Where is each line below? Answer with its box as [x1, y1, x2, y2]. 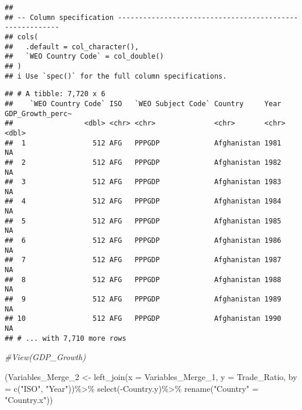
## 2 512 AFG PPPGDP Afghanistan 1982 [5, 158, 282, 167]
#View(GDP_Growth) [5, 351, 86, 363]
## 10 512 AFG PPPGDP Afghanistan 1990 [5, 314, 282, 323]
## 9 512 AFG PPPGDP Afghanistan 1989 [5, 295, 282, 304]
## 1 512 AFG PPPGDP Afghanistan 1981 [5, 138, 282, 147]
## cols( [5, 32, 39, 41]
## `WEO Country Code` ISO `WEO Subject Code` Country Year [5, 99, 282, 108]
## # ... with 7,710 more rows [5, 334, 126, 343]
